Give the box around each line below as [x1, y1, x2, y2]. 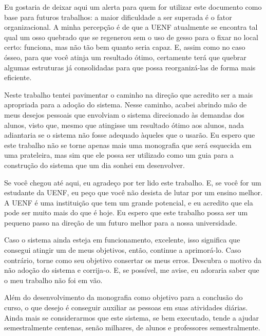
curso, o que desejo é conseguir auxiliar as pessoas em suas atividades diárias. [4, 302, 248, 313]
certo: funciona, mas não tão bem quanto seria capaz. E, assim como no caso [4, 42, 245, 52]
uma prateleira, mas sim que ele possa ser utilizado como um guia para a [4, 150, 234, 160]
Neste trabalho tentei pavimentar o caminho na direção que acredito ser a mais [4, 89, 253, 100]
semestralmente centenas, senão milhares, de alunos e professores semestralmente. [4, 322, 260, 333]
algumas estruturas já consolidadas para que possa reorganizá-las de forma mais [4, 62, 256, 72]
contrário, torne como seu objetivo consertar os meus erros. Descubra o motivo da [4, 254, 262, 265]
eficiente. [4, 72, 32, 83]
